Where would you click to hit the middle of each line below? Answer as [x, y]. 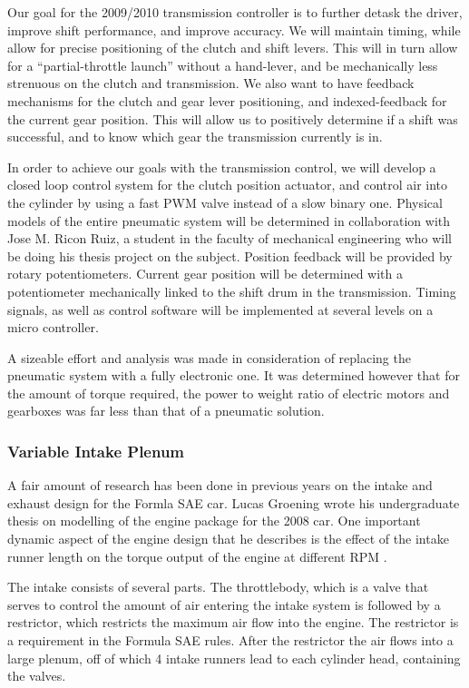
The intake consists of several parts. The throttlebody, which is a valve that [218, 587]
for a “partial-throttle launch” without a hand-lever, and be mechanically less [223, 65]
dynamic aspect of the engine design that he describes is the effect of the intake [228, 539]
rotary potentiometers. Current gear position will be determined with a [205, 274]
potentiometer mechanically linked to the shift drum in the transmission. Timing [232, 291]
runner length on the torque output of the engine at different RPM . [197, 556]
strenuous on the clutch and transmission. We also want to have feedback [211, 83]
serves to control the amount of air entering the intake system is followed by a [224, 604]
